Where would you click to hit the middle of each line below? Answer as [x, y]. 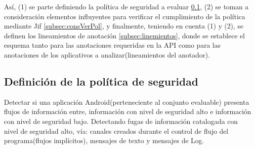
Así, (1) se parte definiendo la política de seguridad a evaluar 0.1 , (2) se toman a [126, 6]
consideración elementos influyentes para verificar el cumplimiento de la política [125, 16]
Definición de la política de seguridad [101, 81]
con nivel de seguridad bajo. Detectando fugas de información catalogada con [121, 121]
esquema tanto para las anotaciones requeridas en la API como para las [112, 45]
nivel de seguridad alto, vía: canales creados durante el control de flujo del [116, 131]
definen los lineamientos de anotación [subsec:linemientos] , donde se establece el [125, 35]
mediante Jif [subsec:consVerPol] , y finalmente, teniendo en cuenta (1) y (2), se [124, 26]
